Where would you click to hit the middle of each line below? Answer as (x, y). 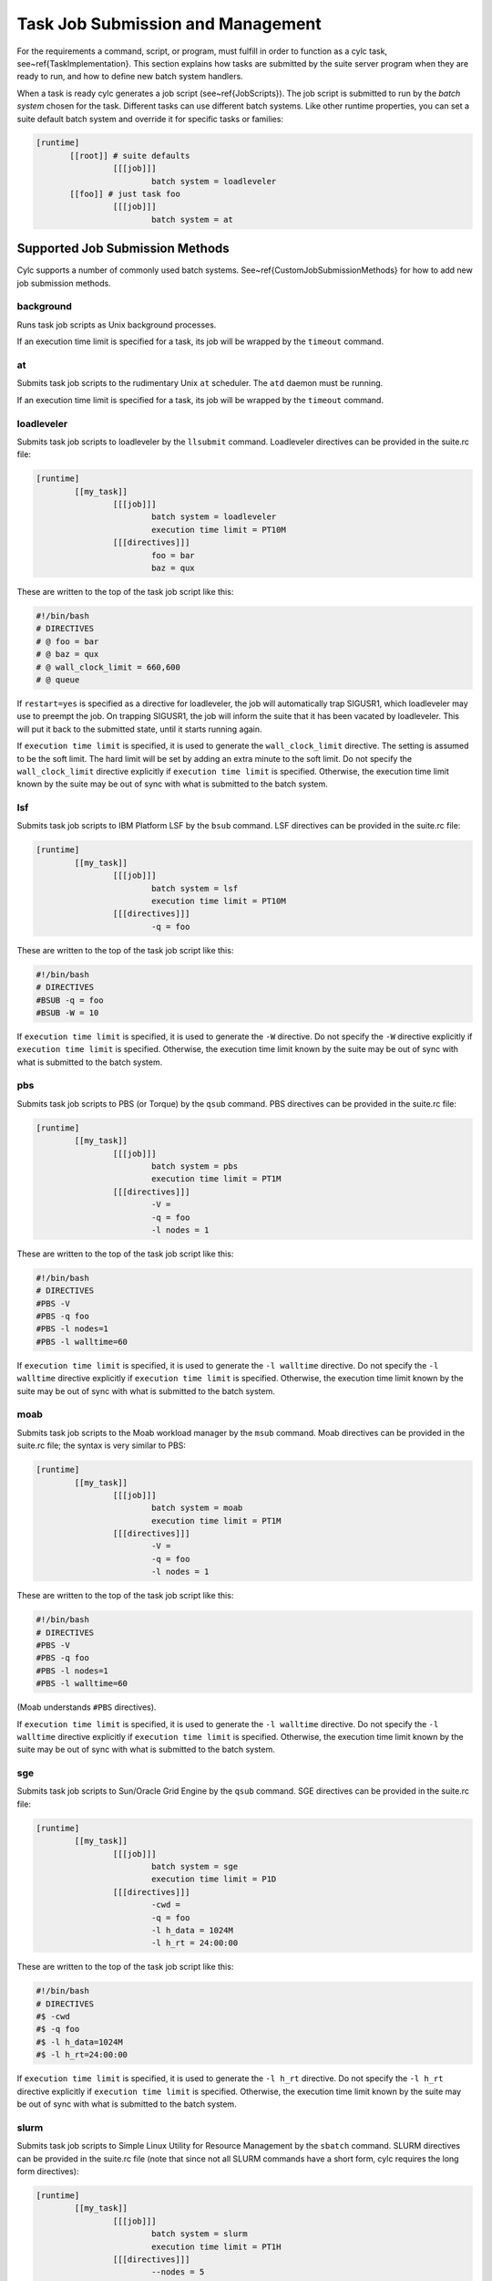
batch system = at (192, 219)
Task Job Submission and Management (169, 24)
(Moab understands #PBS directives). (87, 1707)
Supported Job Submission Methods (123, 249)
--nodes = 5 (178, 2272)
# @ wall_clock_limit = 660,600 (108, 667)
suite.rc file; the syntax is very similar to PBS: (102, 1445)
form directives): (48, 2171)
